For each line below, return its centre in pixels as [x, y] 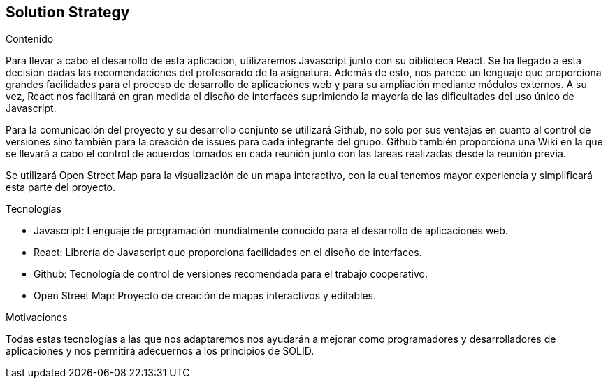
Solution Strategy [68, 12]
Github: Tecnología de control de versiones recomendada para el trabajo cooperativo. [231, 274]
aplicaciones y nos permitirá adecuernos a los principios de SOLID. [160, 351]
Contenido [30, 39]
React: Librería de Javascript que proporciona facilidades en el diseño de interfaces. [228, 253]
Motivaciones [37, 318]
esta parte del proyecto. [61, 187]
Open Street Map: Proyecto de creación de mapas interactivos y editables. [205, 296]
